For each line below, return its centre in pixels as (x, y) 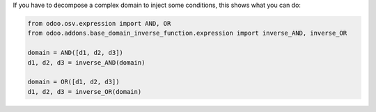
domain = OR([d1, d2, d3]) (73, 82)
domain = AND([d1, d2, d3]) (75, 53)
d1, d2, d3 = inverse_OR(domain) (85, 91)
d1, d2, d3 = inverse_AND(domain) (86, 62)
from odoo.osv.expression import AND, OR (99, 23)
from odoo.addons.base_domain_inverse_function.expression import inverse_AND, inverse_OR (187, 33)
